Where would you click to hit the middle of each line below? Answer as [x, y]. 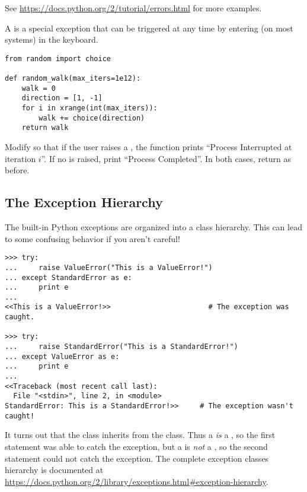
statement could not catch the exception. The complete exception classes [137, 458]
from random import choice [58, 58]
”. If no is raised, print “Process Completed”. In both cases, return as [166, 158]
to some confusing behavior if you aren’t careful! [92, 238]
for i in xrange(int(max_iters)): [89, 108]
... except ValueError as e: [62, 356]
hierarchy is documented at [54, 470]
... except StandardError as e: [68, 277]
